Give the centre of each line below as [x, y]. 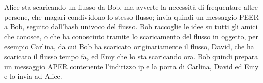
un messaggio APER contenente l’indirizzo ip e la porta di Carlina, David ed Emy [131, 66]
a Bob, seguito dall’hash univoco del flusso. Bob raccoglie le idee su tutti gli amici [131, 27]
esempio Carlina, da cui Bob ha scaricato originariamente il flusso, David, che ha [129, 46]
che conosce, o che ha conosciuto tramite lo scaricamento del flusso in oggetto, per [131, 36]
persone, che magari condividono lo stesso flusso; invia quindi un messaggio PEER [131, 16]
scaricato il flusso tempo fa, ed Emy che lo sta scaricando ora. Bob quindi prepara [131, 56]
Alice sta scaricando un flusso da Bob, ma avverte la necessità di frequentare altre [131, 7]
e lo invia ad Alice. [33, 76]
